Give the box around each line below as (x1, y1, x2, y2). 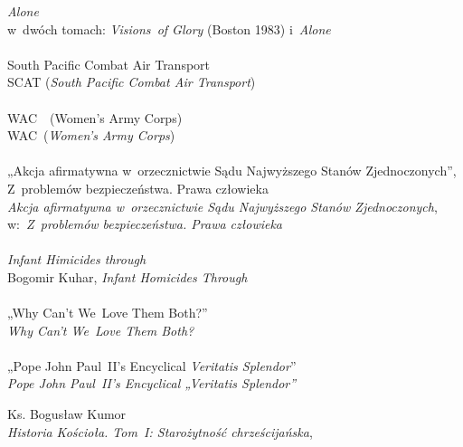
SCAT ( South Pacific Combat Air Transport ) (7, 72, 256, 91)
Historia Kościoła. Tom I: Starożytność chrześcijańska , (7, 422, 313, 441)
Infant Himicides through (7, 250, 146, 269)
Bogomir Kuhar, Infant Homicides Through (7, 267, 248, 286)
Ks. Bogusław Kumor (7, 404, 127, 423)
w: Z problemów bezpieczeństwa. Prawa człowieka (7, 214, 283, 233)
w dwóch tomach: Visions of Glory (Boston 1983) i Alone (7, 19, 331, 38)
